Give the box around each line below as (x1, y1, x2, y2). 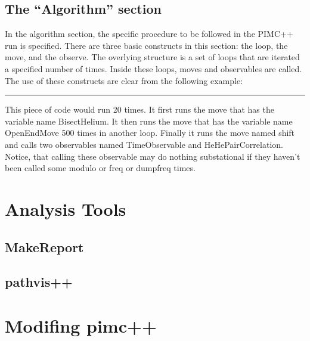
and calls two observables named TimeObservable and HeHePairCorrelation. (5, 138, 283, 150)
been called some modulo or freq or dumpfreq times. (5, 162, 196, 174)
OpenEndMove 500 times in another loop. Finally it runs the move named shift (5, 126, 295, 139)
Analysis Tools (5, 196, 126, 221)
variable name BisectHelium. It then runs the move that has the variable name (5, 114, 293, 127)
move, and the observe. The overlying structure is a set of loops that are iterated (5, 51, 300, 63)
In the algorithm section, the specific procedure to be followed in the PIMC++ (5, 27, 293, 40)
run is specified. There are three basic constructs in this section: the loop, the (5, 39, 288, 51)
